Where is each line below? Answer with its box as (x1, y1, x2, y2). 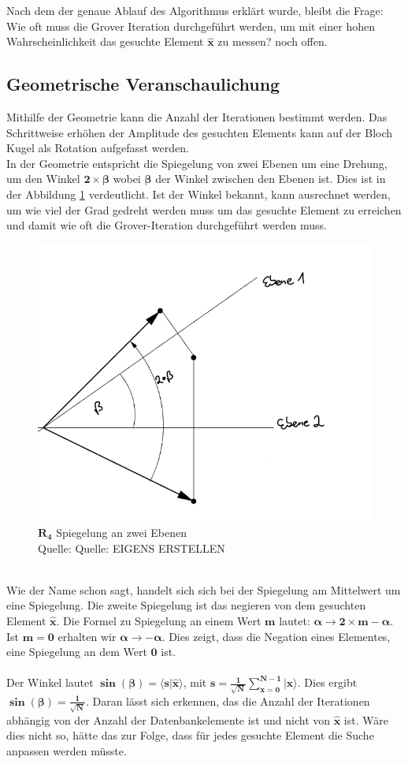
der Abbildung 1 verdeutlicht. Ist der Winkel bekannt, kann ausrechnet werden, (6, 185, 391, 202)
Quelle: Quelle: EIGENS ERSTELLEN (38, 539, 225, 556)
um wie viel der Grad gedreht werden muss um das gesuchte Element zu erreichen (6, 201, 402, 218)
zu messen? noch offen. (217, 33, 328, 50)
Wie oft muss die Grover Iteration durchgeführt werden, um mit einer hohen (6, 17, 375, 34)
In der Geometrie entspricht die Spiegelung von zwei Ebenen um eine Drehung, (6, 155, 388, 171)
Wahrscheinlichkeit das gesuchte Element (6, 33, 204, 50)
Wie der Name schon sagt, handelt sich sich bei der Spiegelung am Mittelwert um (6, 581, 401, 598)
